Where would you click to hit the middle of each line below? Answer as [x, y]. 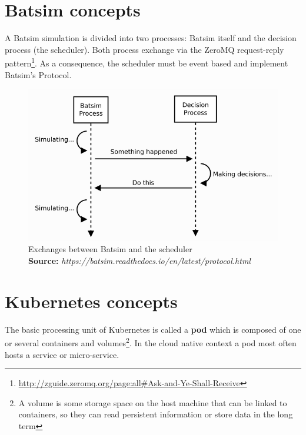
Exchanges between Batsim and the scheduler [110, 249]
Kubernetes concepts [91, 301]
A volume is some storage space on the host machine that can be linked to [153, 402]
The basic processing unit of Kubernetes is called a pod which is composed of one [153, 329]
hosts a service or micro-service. [62, 354]
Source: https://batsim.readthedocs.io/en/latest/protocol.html [139, 261]
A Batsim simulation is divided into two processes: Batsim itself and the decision [151, 38]
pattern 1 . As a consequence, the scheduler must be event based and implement [147, 62]
